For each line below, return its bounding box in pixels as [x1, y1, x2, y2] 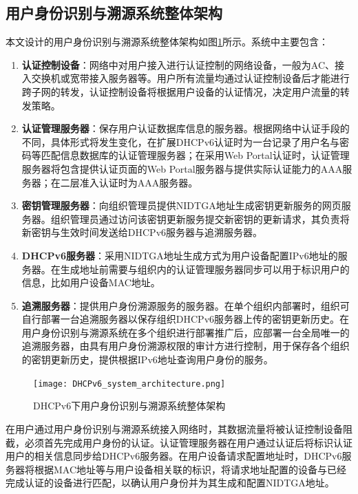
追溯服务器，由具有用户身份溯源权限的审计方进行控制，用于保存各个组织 [21, 339, 350, 353]
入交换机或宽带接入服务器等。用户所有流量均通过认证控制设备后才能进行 [21, 71, 350, 85]
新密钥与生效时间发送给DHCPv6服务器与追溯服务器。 [21, 225, 263, 239]
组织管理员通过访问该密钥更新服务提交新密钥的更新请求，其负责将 [50, 211, 350, 226]
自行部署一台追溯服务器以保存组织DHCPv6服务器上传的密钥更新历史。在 [21, 312, 350, 326]
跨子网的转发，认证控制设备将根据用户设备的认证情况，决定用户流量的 [21, 84, 340, 98]
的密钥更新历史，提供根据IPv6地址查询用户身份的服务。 [21, 352, 273, 367]
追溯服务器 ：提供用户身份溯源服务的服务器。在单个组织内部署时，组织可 [21, 298, 350, 312]
